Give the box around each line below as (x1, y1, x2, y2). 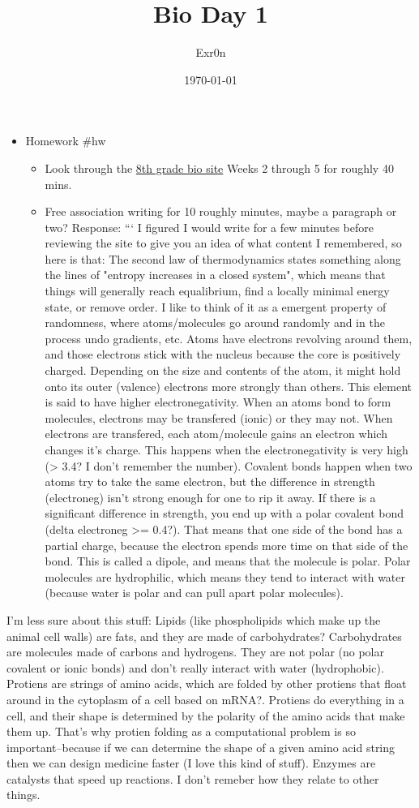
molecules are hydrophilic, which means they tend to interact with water (45, 568, 405, 585)
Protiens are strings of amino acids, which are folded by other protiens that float (6, 675, 407, 692)
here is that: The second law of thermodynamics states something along (45, 250, 401, 267)
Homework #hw (25, 132, 106, 149)
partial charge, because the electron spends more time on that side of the (45, 536, 408, 553)
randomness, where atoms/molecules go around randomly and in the (45, 314, 385, 331)
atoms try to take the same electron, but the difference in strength (45, 473, 375, 490)
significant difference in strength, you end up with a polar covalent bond (45, 505, 404, 522)
